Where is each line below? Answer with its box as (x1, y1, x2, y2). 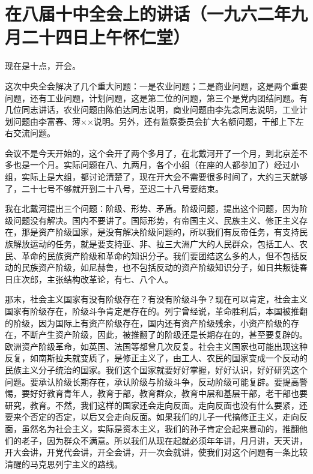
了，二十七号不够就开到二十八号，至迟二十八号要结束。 (5, 182, 223, 194)
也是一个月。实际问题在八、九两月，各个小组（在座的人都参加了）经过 (13, 158, 291, 171)
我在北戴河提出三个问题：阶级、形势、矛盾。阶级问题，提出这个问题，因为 (5, 202, 299, 215)
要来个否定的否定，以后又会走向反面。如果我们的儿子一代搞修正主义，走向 (5, 410, 299, 423)
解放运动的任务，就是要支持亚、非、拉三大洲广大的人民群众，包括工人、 (13, 238, 299, 250)
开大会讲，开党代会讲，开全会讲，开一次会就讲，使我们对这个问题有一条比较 (5, 446, 308, 458)
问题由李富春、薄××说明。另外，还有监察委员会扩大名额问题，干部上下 (13, 115, 296, 127)
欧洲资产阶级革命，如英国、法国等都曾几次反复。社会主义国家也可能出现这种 (5, 340, 308, 352)
